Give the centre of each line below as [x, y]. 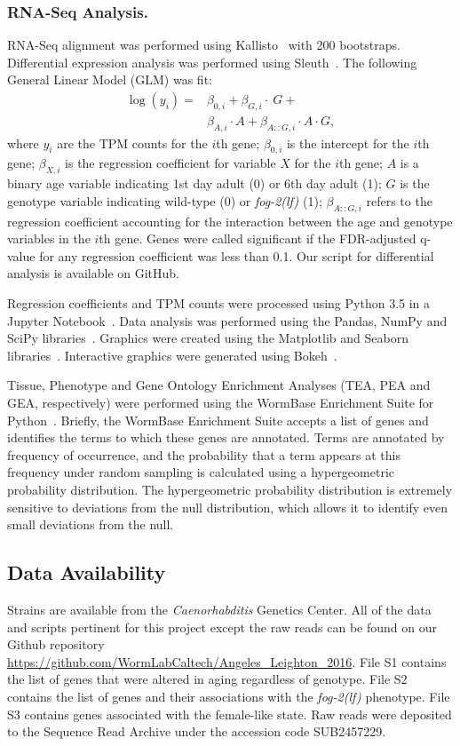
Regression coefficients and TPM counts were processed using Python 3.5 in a [219, 303]
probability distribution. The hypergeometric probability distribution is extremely [230, 489]
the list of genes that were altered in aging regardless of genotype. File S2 [207, 679]
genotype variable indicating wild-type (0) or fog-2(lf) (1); [165, 200]
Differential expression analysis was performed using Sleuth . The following [212, 62]
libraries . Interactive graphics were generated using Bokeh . [172, 355]
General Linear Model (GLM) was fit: [110, 79]
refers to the [399, 200]
